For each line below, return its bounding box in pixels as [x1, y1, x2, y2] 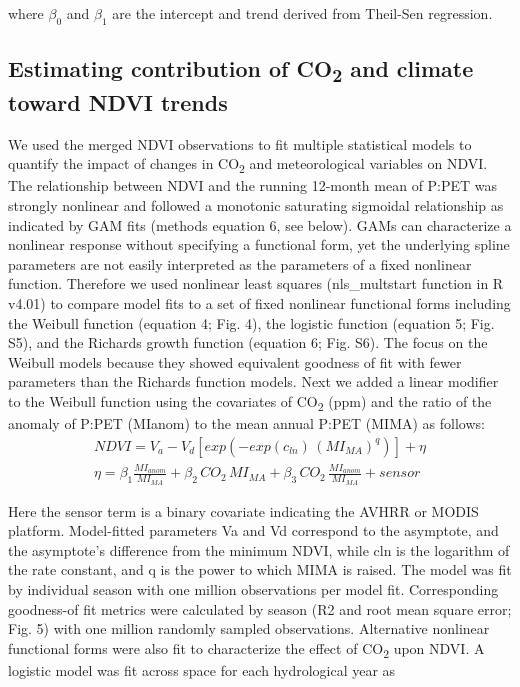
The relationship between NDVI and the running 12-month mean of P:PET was [8, 175, 498, 196]
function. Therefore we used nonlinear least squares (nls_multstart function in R [8, 273, 504, 294]
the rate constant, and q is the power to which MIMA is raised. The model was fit [8, 559, 512, 580]
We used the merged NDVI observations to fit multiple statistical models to [8, 133, 472, 154]
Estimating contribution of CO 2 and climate [8, 53, 474, 88]
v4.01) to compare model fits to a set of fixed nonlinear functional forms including [8, 292, 511, 313]
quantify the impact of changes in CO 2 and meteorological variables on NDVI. [8, 153, 488, 177]
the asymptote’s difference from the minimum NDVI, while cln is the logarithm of [8, 539, 510, 560]
